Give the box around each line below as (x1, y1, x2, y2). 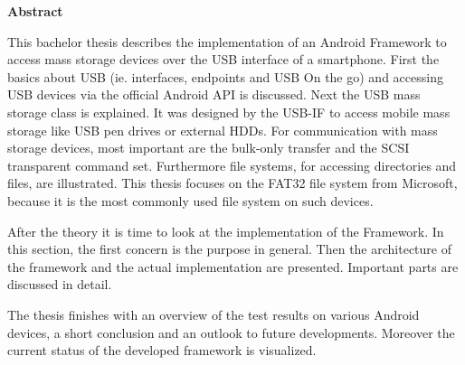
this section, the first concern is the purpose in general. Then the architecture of (7, 239, 451, 258)
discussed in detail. (7, 275, 112, 294)
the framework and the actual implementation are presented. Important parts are (7, 257, 459, 276)
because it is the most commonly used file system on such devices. (7, 191, 374, 210)
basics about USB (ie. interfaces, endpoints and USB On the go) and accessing (7, 67, 443, 86)
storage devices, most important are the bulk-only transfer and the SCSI (7, 138, 410, 157)
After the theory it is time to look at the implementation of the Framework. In (7, 221, 444, 240)
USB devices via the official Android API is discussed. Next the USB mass (7, 85, 421, 104)
